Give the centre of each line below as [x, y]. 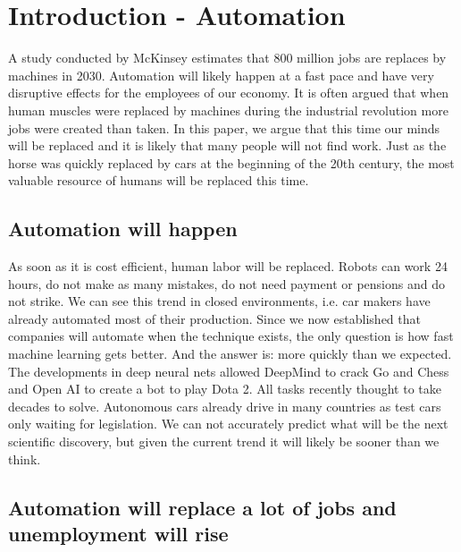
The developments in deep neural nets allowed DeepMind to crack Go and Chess [229, 371]
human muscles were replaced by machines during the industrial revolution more [228, 110]
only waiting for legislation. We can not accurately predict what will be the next [228, 424]
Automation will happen [123, 229]
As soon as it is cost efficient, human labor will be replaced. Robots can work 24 [228, 266]
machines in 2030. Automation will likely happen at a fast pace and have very [221, 75]
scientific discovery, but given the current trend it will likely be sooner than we [224, 442]
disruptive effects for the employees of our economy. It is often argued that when [229, 93]
